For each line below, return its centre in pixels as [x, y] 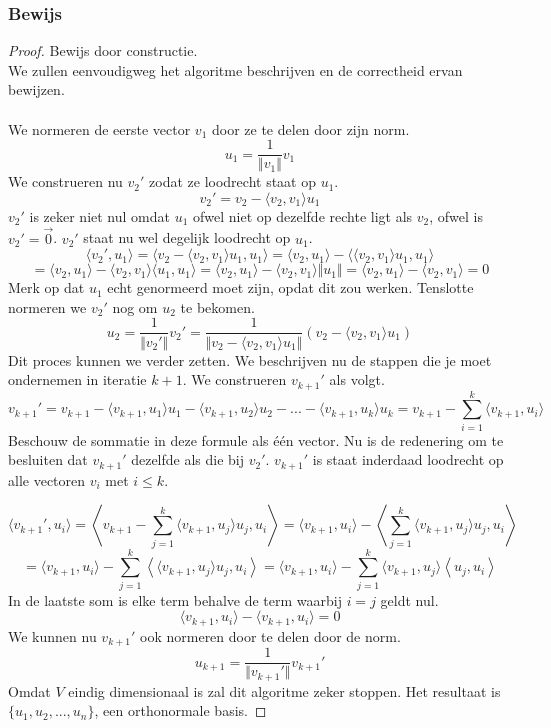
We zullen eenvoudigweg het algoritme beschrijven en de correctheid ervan [235, 69]
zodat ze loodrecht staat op [232, 181]
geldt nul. [409, 599]
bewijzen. [36, 89]
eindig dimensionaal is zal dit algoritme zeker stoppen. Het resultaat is [284, 690]
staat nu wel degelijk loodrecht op [187, 237]
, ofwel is [456, 215]
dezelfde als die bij [188, 459]
